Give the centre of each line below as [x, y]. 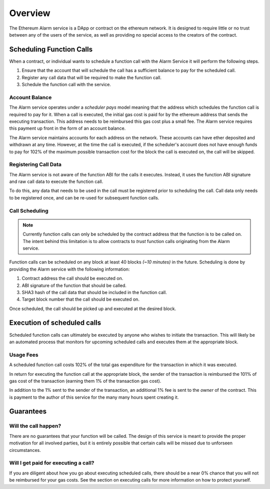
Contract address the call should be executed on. [72, 279]
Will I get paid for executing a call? [52, 463]
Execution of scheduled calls [55, 323]
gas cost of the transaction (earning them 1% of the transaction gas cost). [85, 381]
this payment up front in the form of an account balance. [67, 128]
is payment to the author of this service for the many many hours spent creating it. [94, 397]
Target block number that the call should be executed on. [81, 299]
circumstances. [25, 450]
